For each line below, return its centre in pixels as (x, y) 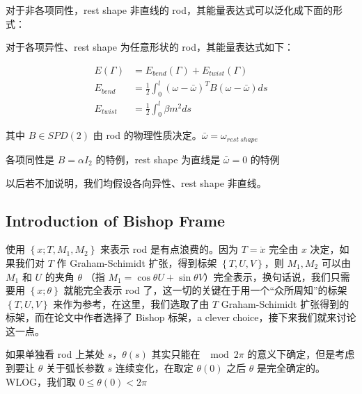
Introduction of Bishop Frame (116, 220)
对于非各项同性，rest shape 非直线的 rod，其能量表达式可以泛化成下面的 (170, 10)
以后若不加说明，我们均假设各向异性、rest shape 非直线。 (136, 182)
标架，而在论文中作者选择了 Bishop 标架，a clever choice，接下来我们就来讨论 (181, 317)
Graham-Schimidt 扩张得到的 (285, 303)
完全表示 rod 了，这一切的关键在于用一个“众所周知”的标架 (215, 290)
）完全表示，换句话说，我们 (267, 276)
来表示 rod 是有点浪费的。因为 (170, 249)
